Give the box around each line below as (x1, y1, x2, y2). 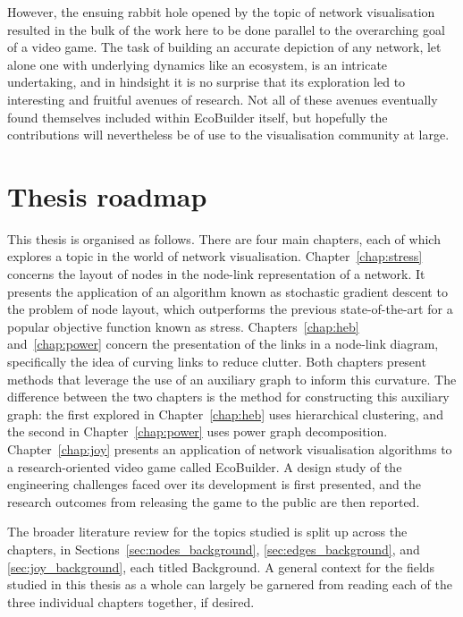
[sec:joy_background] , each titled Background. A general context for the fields (7, 557, 435, 576)
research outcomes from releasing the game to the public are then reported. (7, 492, 420, 511)
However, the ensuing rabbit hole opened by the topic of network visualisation (7, 3, 435, 21)
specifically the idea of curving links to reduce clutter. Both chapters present (7, 352, 426, 371)
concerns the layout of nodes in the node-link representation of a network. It (7, 265, 425, 283)
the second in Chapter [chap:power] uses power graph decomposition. (7, 422, 388, 441)
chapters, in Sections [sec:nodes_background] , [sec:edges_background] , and (7, 539, 420, 558)
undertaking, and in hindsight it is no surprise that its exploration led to (7, 72, 406, 91)
